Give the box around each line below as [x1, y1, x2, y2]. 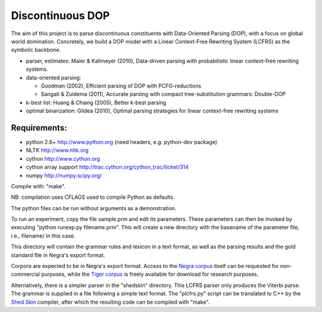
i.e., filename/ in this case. [11, 232, 76, 239]
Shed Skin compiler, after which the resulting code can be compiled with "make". [11, 298, 210, 305]
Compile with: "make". [11, 182, 66, 190]
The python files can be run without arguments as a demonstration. [11, 204, 177, 211]
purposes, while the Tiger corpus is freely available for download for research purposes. [41, 271, 259, 278]
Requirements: [11, 123, 67, 133]
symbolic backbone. [11, 46, 61, 54]
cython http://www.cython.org [26, 155, 101, 162]
